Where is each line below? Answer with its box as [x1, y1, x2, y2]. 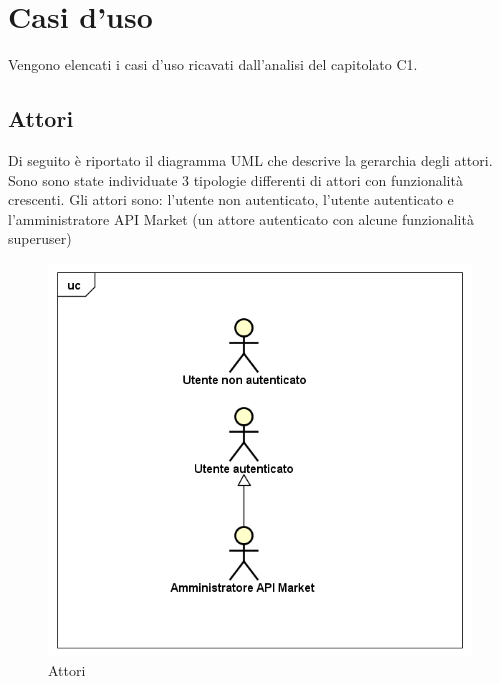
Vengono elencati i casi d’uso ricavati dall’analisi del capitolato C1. [8, 54, 418, 75]
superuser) [8, 228, 72, 249]
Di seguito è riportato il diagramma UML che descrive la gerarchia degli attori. [8, 149, 493, 170]
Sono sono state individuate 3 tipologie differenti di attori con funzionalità [8, 169, 463, 190]
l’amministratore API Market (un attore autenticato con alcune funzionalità [8, 208, 474, 229]
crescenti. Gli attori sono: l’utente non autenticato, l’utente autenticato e [8, 189, 454, 210]
